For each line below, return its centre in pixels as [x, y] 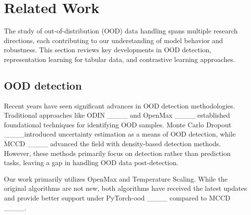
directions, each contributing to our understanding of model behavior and [114, 40]
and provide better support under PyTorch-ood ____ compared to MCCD [117, 198]
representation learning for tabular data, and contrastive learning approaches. [120, 59]
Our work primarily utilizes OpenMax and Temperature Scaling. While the [116, 178]
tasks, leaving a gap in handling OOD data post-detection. [91, 162]
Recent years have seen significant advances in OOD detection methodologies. [120, 105]
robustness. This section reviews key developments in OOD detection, [108, 50]
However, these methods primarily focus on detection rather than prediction [117, 153]
